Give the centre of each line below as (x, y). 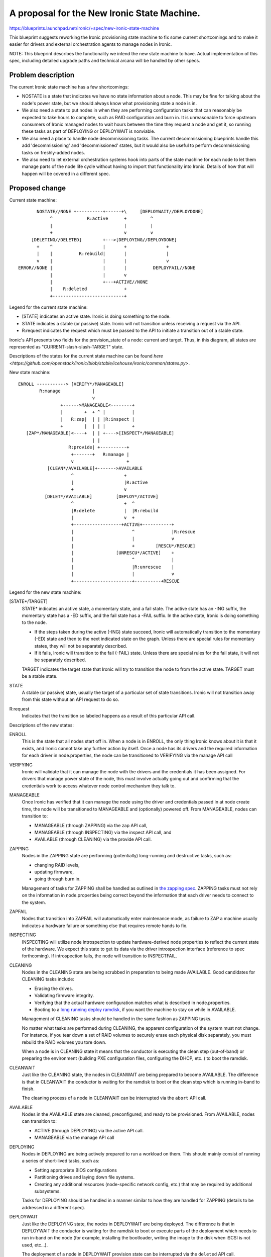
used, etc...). (35, 1245)
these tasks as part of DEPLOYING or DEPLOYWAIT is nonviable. (89, 131)
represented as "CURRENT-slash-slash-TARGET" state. (66, 347)
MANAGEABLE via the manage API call (75, 1138)
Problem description (42, 75)
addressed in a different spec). (53, 1207)
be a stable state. (40, 676)
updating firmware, (54, 872)
